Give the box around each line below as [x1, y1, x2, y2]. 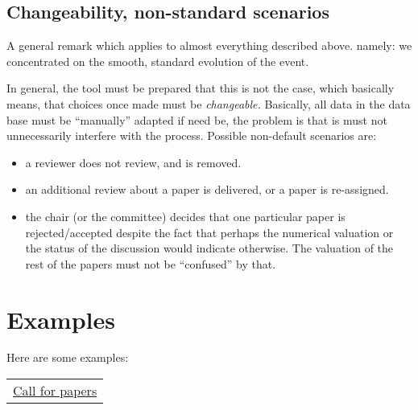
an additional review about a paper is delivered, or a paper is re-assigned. [25, 181, 389, 198]
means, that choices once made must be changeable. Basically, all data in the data [6, 95, 411, 112]
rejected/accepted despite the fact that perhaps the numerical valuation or [25, 223, 394, 240]
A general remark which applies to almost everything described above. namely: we [6, 37, 412, 54]
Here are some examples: [6, 349, 129, 366]
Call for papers [13, 381, 97, 400]
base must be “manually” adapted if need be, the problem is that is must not [6, 111, 387, 128]
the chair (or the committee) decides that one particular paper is [25, 207, 346, 224]
